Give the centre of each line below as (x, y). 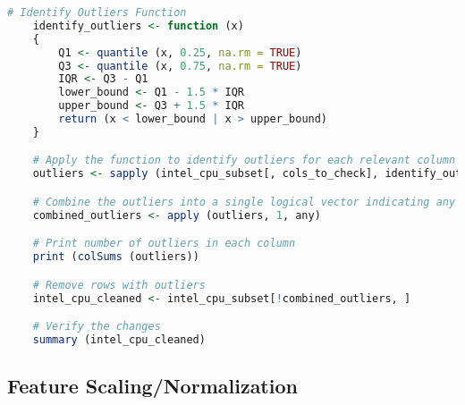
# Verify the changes (97, 327)
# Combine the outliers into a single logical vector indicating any (244, 202)
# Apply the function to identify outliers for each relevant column (244, 160)
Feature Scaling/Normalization (152, 386)
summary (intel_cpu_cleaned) (119, 339)
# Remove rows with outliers (119, 285)
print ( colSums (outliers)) (116, 257)
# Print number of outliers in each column (164, 244)
